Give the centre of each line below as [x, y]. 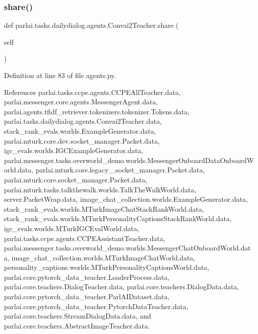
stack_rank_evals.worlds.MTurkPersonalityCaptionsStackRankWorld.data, [118, 218]
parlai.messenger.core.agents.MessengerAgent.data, [81, 102]
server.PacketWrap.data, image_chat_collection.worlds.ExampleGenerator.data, [126, 199]
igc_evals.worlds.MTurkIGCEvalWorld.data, [72, 228]
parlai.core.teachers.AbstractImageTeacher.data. [77, 325]
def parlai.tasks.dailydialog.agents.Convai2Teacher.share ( [92, 25]
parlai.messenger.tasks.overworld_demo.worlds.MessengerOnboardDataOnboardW [129, 160]
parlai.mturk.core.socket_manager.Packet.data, [76, 179]
